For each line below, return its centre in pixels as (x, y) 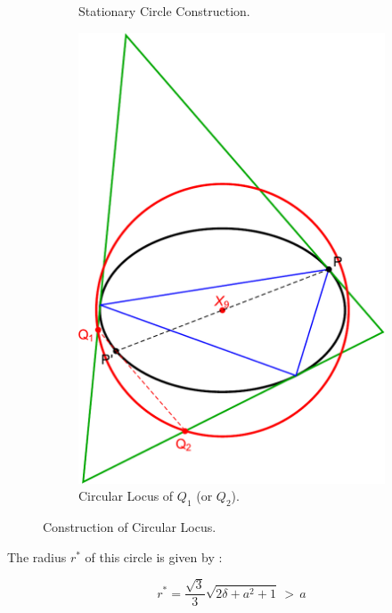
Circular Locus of (126, 496)
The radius (37, 556)
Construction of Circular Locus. (130, 527)
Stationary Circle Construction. (164, 11)
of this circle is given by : (154, 556)
